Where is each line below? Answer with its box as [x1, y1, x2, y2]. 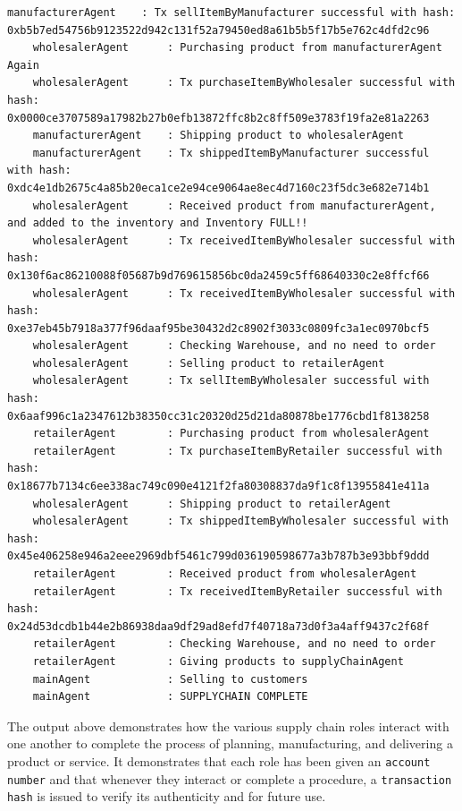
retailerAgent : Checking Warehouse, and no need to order [32, 637, 436, 651]
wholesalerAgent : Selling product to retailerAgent [32, 356, 385, 370]
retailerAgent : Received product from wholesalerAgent [32, 568, 417, 580]
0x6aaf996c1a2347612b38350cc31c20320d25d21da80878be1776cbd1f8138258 [7, 409, 430, 423]
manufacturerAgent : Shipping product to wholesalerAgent [32, 129, 404, 142]
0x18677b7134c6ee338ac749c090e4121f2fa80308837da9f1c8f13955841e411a [7, 480, 430, 493]
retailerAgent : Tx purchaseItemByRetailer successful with [32, 444, 442, 457]
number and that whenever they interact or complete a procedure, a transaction [7, 769, 452, 788]
